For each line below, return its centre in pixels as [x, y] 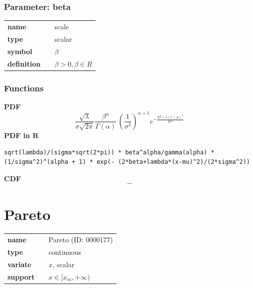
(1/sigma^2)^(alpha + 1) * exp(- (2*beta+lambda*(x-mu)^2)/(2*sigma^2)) [127, 162]
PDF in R [21, 135]
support [21, 276]
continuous [65, 252]
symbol [20, 51]
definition [24, 63]
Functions [24, 88]
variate [19, 264]
